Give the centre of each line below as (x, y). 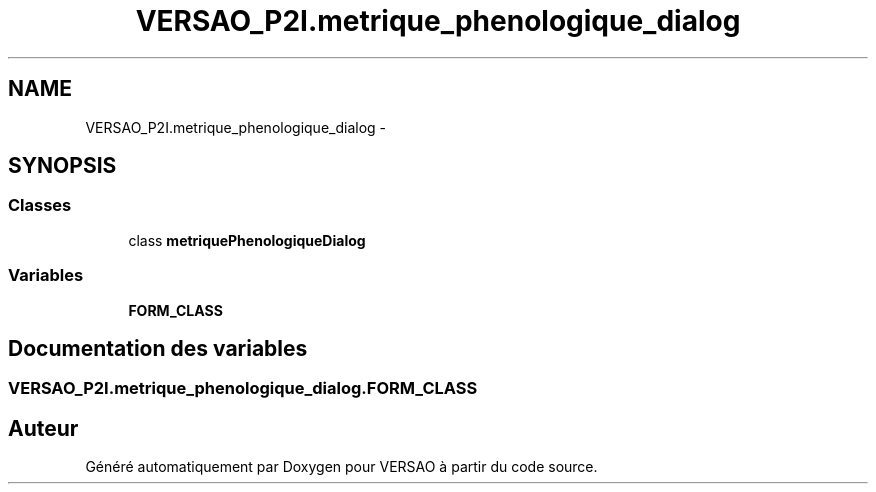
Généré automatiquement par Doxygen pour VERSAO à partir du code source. (341, 467)
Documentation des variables (158, 348)
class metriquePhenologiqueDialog (247, 240)
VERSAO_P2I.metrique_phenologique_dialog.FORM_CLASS (243, 388)
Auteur (43, 428)
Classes (40, 205)
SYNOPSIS (62, 166)
